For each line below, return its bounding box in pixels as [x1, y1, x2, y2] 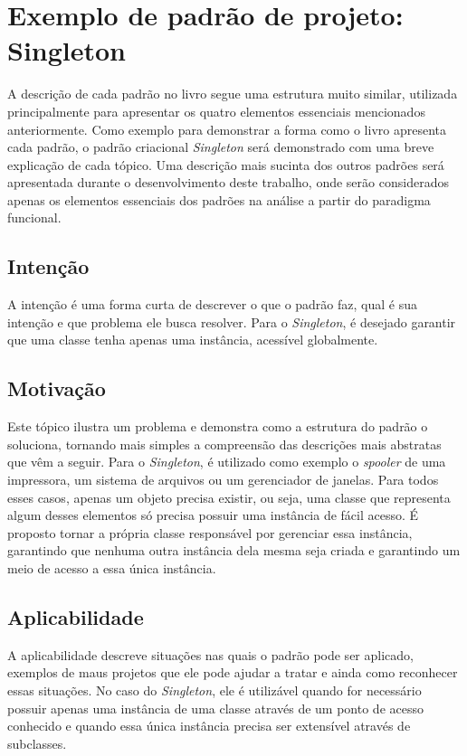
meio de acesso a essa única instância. [7, 559, 216, 577]
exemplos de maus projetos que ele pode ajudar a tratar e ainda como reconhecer [7, 663, 458, 682]
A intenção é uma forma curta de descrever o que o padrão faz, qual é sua [7, 295, 417, 314]
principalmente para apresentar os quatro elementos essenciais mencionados [7, 101, 425, 120]
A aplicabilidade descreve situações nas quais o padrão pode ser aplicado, [7, 645, 414, 664]
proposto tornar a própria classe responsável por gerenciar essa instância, [7, 523, 413, 542]
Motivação [7, 374, 106, 402]
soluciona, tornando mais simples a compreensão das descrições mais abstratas [7, 434, 442, 453]
